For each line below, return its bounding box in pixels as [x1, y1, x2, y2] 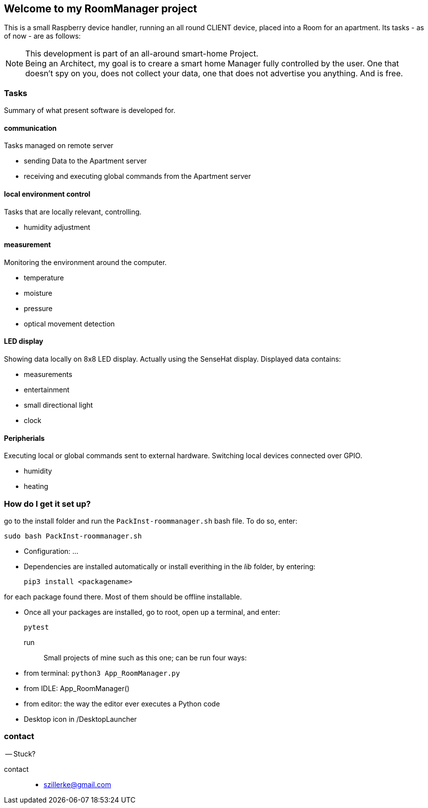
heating [24, 482, 49, 491]
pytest [24, 623, 49, 632]
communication [4, 123, 57, 132]
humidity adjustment [24, 222, 91, 231]
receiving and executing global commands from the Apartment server [24, 172, 251, 181]
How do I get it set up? [4, 498, 91, 509]
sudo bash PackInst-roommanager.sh [4, 532, 142, 540]
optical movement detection [24, 319, 115, 328]
